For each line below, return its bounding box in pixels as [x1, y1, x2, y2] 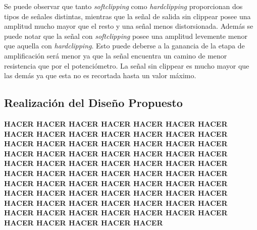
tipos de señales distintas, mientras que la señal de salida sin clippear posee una [4, 11, 251, 21]
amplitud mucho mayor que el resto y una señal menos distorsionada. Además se [4, 21, 253, 31]
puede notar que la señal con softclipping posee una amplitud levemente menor [4, 30, 247, 41]
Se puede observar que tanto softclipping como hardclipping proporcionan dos [4, 1, 243, 11]
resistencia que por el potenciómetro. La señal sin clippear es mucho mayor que [4, 60, 249, 71]
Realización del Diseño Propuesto [4, 95, 183, 110]
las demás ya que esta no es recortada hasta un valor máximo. [4, 70, 196, 81]
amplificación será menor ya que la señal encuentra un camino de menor [4, 50, 227, 61]
